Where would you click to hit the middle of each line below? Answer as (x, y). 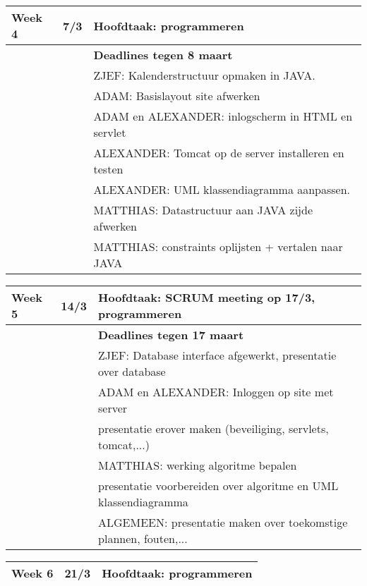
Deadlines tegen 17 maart (171, 335)
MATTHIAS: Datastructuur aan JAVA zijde (203, 210)
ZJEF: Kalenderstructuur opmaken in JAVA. (204, 75)
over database (132, 371)
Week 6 (32, 573)
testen (108, 169)
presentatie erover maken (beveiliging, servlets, (213, 428)
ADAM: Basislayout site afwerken (177, 96)
